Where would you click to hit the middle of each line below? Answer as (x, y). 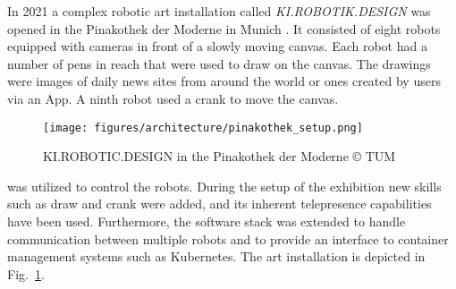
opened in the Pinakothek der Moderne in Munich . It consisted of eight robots (224, 28)
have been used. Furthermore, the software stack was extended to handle (207, 221)
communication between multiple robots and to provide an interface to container (228, 238)
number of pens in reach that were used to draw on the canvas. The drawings (219, 63)
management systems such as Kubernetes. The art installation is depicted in (216, 256)
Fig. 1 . (26, 273)
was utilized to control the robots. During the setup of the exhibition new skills (224, 186)
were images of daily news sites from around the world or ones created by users (224, 81)
